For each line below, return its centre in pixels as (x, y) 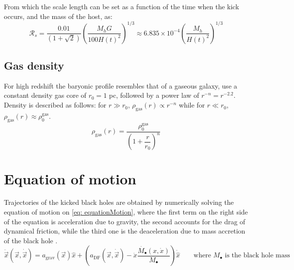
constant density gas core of (45, 95)
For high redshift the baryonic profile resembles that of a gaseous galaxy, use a (121, 85)
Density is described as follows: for (55, 105)
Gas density (34, 65)
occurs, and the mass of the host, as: (58, 16)
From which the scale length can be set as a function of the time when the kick (122, 6)
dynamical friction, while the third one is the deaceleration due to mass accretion (125, 231)
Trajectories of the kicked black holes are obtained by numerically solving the (119, 202)
